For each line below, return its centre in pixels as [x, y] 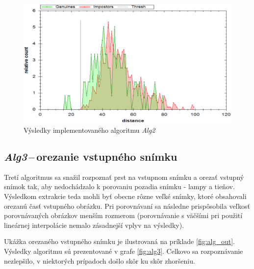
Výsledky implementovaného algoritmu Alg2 [89, 130]
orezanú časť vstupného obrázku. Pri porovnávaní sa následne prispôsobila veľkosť [127, 206]
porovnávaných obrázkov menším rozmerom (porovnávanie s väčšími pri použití [123, 215]
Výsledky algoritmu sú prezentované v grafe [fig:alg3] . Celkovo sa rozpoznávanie [124, 251]
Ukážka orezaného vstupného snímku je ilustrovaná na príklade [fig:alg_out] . [119, 241]
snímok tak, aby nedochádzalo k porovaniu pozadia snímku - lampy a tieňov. [119, 186]
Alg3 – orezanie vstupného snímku [91, 157]
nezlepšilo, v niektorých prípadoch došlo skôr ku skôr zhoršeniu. [100, 260]
